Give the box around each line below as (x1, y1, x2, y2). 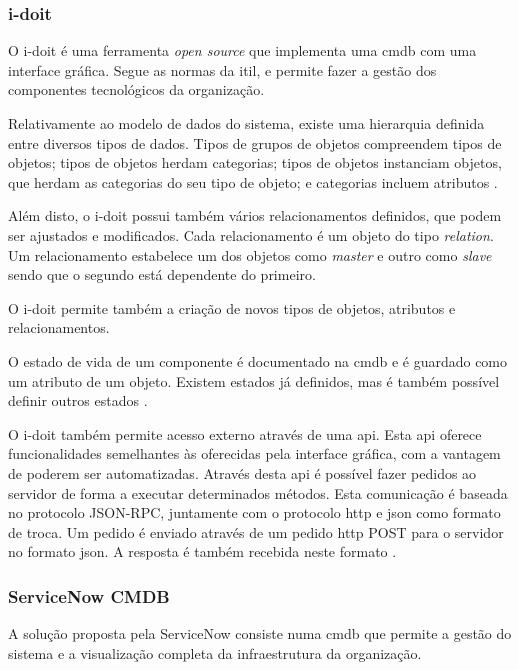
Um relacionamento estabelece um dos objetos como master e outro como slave (8, 244, 492, 265)
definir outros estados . (8, 390, 148, 411)
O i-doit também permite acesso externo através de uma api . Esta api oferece (8, 423, 482, 444)
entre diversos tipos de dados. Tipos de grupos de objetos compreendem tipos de (8, 132, 502, 153)
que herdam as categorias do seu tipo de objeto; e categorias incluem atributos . (8, 171, 498, 192)
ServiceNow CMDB (8, 583, 170, 608)
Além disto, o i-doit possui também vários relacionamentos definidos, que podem (8, 205, 502, 226)
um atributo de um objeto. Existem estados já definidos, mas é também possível (8, 370, 500, 391)
